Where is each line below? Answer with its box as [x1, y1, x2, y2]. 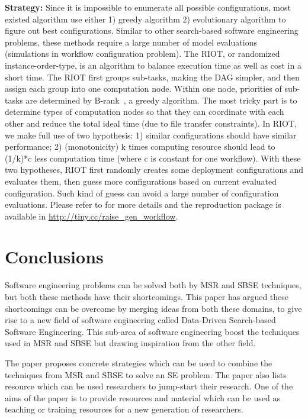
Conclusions [5, 244, 104, 269]
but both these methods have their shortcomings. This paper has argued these [5, 291, 289, 302]
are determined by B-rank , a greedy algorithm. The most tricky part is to [25, 94, 297, 106]
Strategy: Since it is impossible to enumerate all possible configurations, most [5, 1, 291, 13]
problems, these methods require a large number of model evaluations [5, 36, 257, 48]
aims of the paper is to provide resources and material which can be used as [5, 391, 280, 404]
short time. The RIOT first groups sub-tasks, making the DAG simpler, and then [5, 70, 300, 83]
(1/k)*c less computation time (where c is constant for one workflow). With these [5, 152, 301, 164]
